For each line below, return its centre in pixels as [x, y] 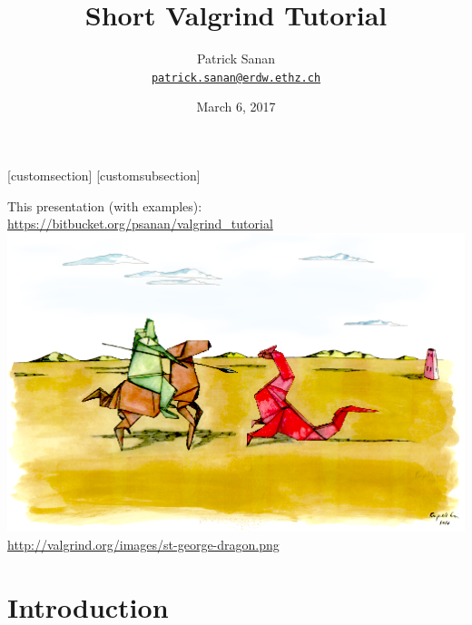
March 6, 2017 [236, 107]
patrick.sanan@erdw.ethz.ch [236, 78]
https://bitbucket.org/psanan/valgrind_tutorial [140, 224]
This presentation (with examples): [105, 205]
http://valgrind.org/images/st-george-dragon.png [143, 545]
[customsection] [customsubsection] [104, 175]
